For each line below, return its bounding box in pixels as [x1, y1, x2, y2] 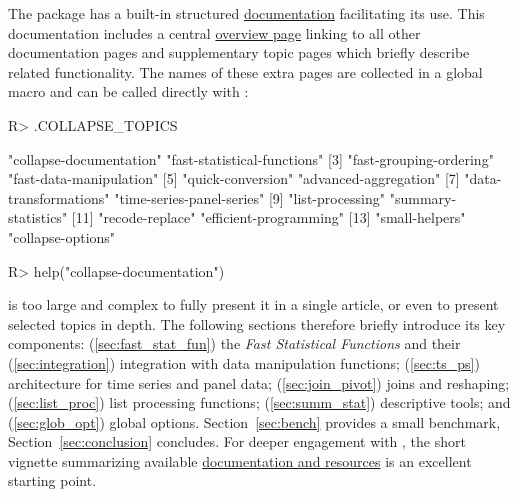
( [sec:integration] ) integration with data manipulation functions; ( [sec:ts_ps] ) [8, 352, 480, 373]
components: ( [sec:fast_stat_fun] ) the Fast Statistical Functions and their [8, 333, 461, 354]
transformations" [8, 187, 110, 208]
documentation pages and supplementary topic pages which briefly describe [8, 42, 470, 63]
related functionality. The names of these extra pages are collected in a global [8, 61, 483, 82]
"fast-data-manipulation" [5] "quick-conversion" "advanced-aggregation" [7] [8, 168, 460, 189]
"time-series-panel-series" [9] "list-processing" [114, 187, 386, 208]
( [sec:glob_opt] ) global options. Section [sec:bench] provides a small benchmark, [8, 411, 501, 432]
